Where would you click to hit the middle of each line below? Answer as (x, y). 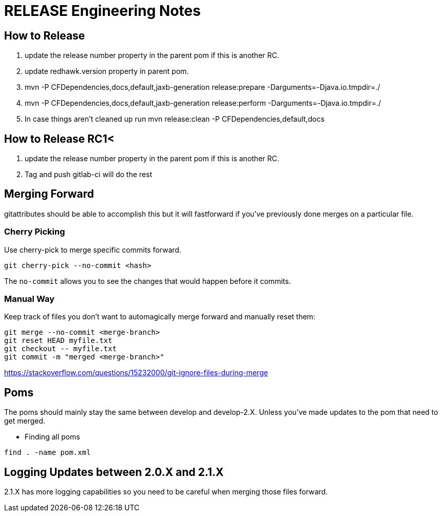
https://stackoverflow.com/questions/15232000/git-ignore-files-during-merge (136, 373)
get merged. (25, 421)
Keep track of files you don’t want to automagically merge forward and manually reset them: (160, 317)
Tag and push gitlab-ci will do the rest (89, 175)
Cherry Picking (35, 232)
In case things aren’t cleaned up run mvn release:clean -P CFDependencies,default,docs (175, 119)
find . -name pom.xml (47, 453)
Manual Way (30, 299)
